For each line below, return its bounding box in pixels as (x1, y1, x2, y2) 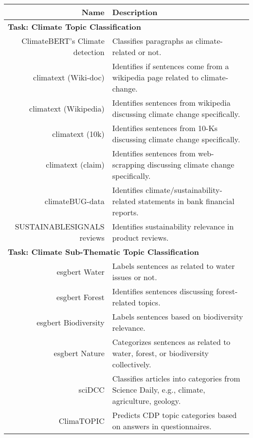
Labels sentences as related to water (112, 260, 235, 271)
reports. (112, 207, 139, 218)
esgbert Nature (54, 347, 105, 359)
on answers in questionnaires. (112, 420, 212, 432)
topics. (138, 297, 161, 308)
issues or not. (112, 271, 157, 283)
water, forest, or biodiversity (112, 347, 209, 359)
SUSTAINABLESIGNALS (15, 221, 105, 232)
